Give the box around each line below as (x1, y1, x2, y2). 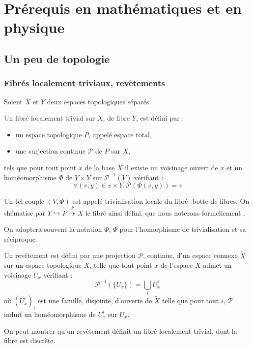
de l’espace (160, 260, 193, 270)
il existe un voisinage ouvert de (125, 162, 218, 172)
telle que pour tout (162, 295, 219, 306)
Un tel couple (4, 196, 45, 206)
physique (4, 17, 65, 37)
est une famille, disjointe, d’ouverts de (37, 295, 152, 306)
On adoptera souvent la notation (4, 224, 102, 234)
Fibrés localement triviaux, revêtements (4, 77, 165, 89)
